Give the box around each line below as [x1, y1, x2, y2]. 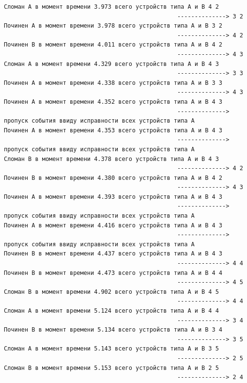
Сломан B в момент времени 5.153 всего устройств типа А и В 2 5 [4, 364, 219, 371]
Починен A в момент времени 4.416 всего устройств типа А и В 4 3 [4, 222, 223, 229]
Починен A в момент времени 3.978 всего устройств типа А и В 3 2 [4, 22, 223, 30]
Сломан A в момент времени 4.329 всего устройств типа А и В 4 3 [4, 60, 219, 67]
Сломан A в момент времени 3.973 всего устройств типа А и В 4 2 [4, 3, 219, 10]
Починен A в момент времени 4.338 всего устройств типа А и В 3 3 [4, 79, 223, 86]
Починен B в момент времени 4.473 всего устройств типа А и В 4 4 [4, 269, 223, 276]
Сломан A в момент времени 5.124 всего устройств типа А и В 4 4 [4, 307, 219, 314]
